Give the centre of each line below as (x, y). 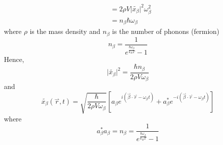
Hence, (14, 59)
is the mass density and (65, 31)
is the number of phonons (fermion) (166, 31)
